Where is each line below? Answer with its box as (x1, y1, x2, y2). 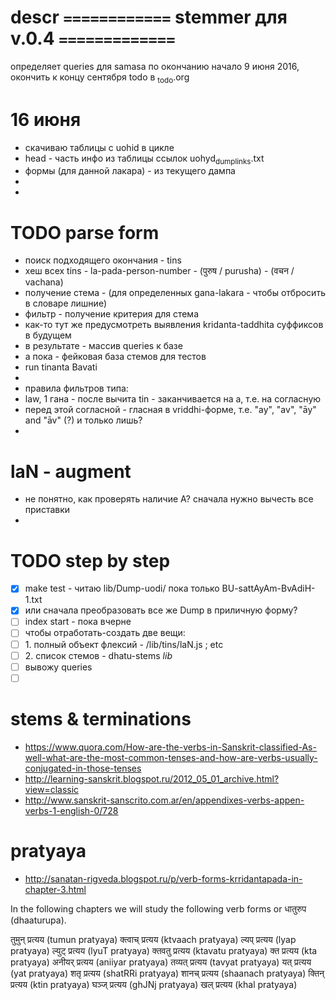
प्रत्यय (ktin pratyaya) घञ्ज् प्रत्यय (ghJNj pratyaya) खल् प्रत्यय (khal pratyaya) (10, 978, 298, 990)
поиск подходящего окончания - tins (24, 254, 182, 266)
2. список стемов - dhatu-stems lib (24, 649, 173, 661)
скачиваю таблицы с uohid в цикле (24, 141, 175, 153)
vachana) (24, 276, 64, 288)
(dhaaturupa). (10, 914, 67, 926)
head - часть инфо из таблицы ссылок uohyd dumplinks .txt (24, 152, 265, 166)
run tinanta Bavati (24, 361, 98, 373)
